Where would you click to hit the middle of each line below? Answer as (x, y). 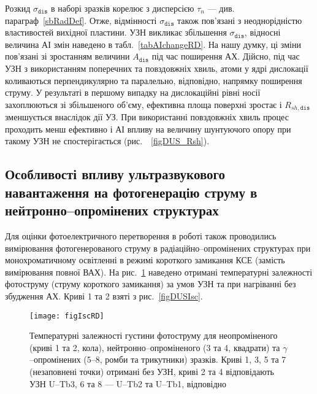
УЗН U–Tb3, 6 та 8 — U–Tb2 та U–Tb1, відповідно (128, 383)
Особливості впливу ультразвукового (115, 174)
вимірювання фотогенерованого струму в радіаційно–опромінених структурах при (158, 248)
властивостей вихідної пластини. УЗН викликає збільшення (116, 32)
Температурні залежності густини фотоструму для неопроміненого (154, 335)
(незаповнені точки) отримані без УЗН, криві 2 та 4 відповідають (152, 371)
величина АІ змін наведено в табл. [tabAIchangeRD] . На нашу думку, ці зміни (153, 44)
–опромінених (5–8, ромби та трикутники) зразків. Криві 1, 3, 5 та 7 (158, 359)
